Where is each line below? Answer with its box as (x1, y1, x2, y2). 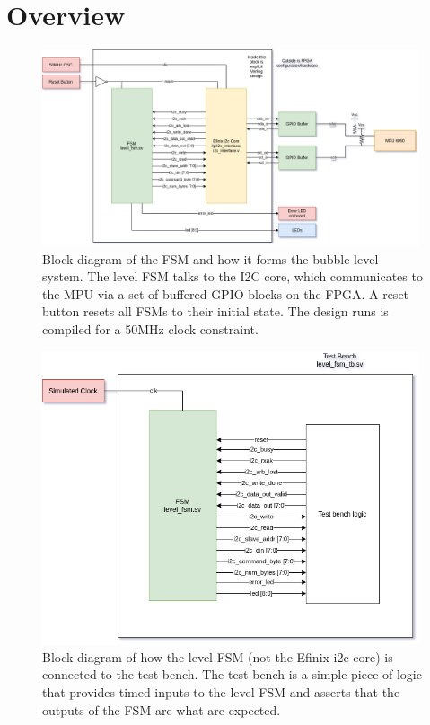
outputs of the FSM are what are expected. (42, 700, 281, 719)
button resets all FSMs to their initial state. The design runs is (42, 302, 389, 321)
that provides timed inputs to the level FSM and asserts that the (42, 683, 400, 702)
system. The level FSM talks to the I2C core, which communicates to (42, 267, 423, 286)
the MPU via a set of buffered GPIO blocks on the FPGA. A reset (42, 284, 409, 303)
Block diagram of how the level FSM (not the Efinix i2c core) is (42, 647, 393, 666)
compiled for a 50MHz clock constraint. (42, 319, 259, 338)
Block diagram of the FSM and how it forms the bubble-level (42, 249, 379, 268)
